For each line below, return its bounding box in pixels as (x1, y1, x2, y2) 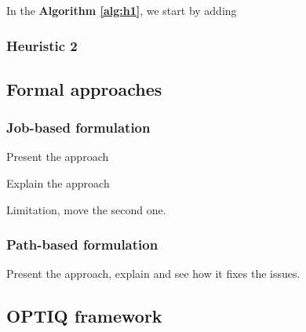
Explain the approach (6, 175, 110, 192)
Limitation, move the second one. (6, 201, 166, 217)
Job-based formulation (6, 118, 151, 137)
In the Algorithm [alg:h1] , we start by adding (6, 2, 237, 18)
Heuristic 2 (6, 35, 78, 55)
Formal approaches (6, 76, 162, 100)
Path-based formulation (6, 235, 158, 254)
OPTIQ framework (6, 304, 162, 328)
